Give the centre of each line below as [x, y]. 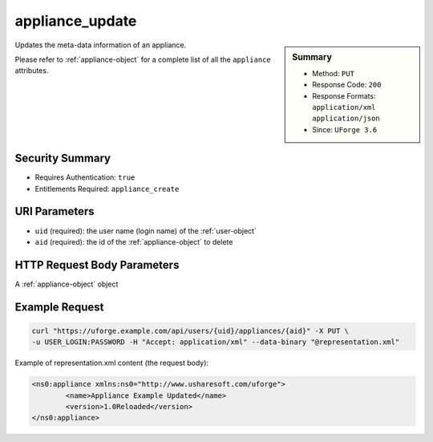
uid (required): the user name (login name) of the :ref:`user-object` [146, 231]
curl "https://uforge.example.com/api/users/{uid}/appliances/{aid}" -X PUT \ [190, 330]
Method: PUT [333, 73]
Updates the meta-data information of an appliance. [101, 45]
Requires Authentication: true [85, 177]
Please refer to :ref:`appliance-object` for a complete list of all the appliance [143, 59]
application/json [346, 119]
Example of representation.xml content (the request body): [111, 363]
